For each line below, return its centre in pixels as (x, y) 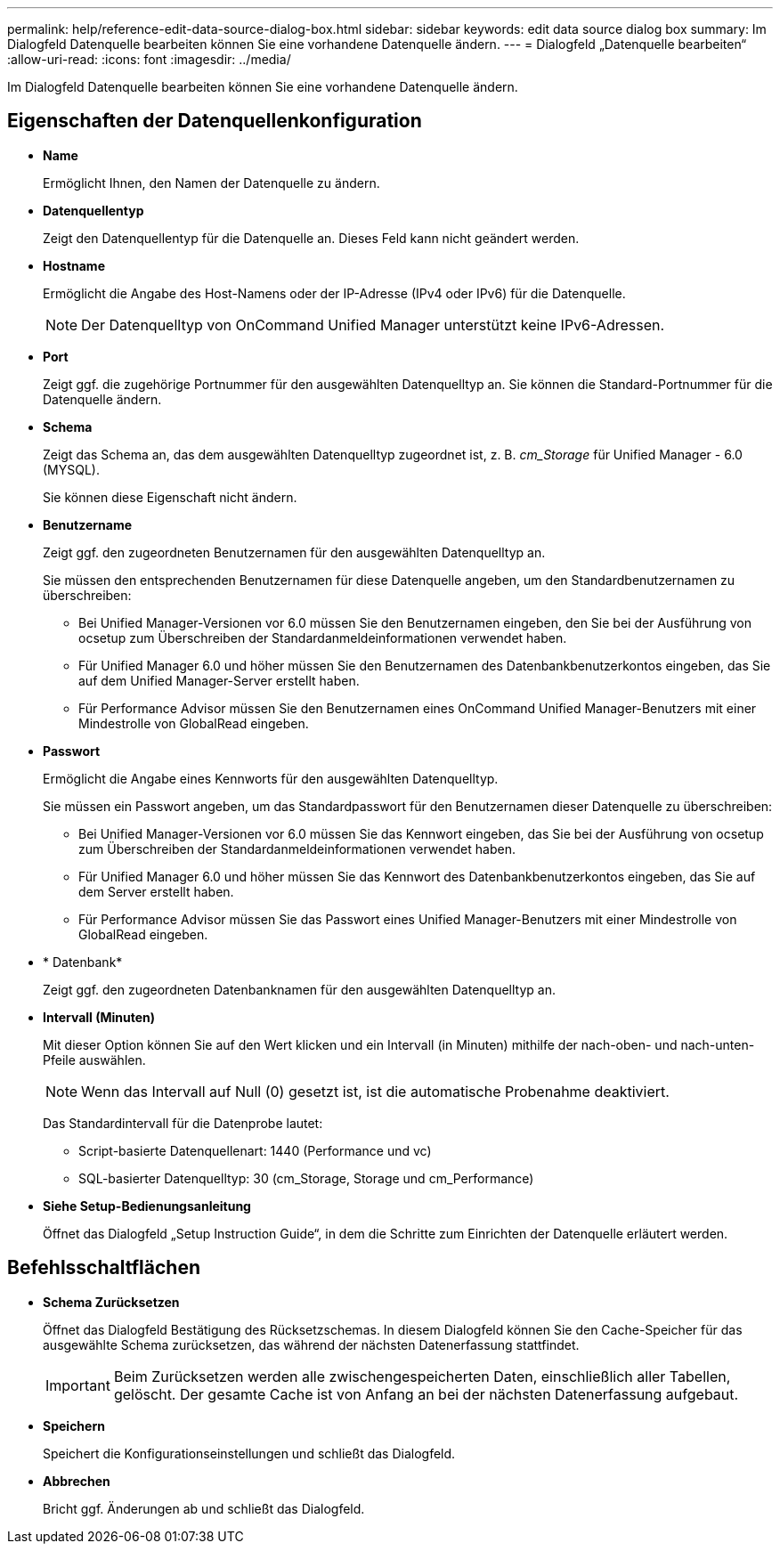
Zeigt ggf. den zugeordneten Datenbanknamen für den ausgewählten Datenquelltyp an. (299, 989)
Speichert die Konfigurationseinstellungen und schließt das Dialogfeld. (249, 1453)
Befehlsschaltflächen (104, 1268)
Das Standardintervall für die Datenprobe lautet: (183, 1123)
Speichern (74, 1425)
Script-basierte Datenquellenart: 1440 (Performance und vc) (255, 1150)
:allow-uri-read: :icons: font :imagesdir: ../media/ (149, 59)
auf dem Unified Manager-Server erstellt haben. (219, 680)
